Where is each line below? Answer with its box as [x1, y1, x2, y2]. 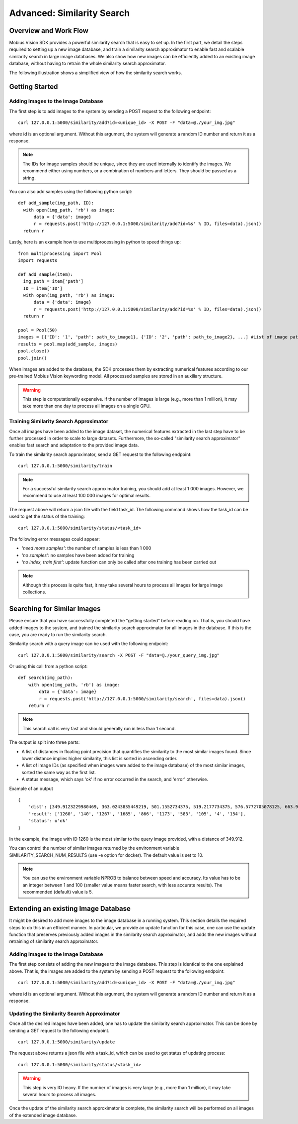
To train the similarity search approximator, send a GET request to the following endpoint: [9, 451, 192, 457]
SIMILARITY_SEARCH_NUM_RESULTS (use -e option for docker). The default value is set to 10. [9, 852, 204, 858]
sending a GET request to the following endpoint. [9, 1027, 110, 1033]
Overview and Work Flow [9, 26, 89, 35]
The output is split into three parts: [9, 739, 80, 745]
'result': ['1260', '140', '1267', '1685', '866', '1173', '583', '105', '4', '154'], [28, 811, 246, 816]
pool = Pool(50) [18, 327, 58, 333]
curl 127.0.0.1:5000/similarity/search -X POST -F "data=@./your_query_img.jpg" [18, 652, 220, 658]
